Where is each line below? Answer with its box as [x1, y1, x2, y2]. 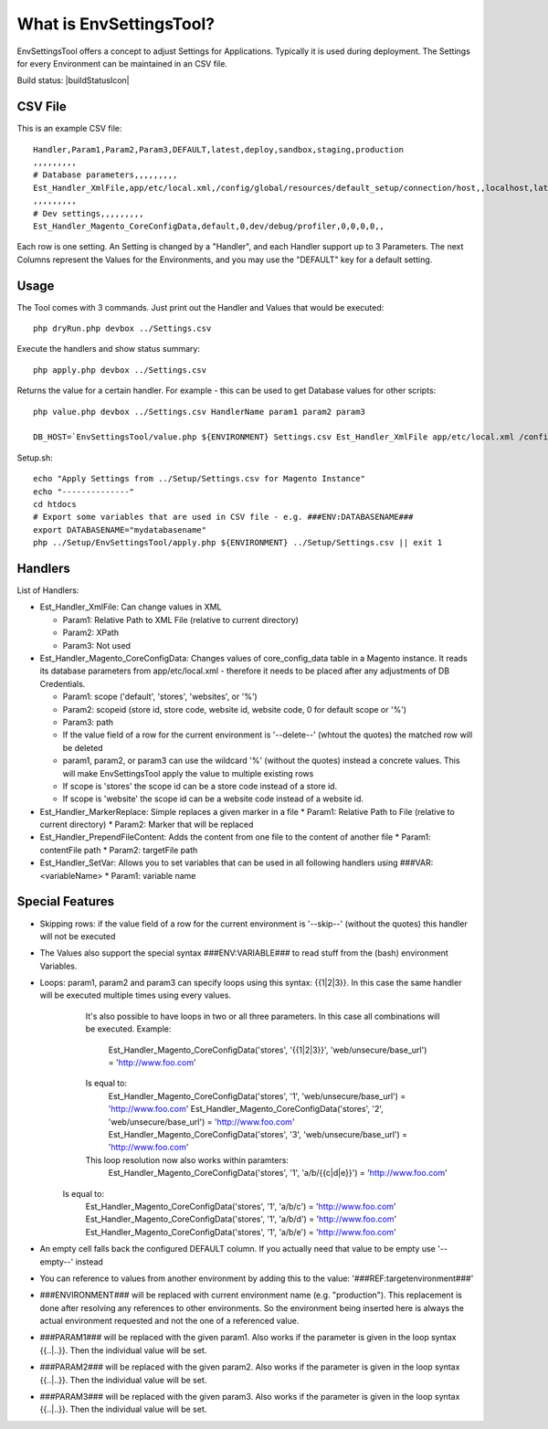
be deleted [62, 742, 104, 753]
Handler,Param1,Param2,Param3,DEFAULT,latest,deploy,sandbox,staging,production [33, 144, 405, 154]
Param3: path [62, 716, 114, 727]
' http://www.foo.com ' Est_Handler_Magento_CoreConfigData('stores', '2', [108, 1104, 384, 1115]
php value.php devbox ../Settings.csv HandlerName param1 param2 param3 [33, 407, 365, 417]
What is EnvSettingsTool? [16, 14, 215, 34]
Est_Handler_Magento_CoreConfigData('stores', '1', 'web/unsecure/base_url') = [108, 1090, 406, 1101]
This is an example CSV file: [16, 123, 122, 134]
